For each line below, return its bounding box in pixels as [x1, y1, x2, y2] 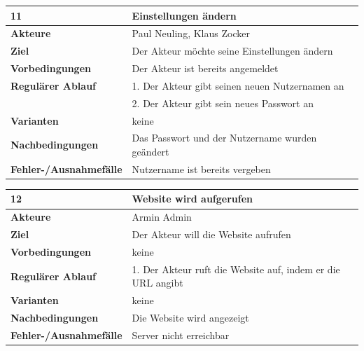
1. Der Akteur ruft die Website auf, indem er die [132, 261, 340, 276]
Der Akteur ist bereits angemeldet [132, 61, 279, 76]
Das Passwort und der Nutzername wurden [132, 130, 317, 145]
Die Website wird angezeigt [132, 310, 249, 325]
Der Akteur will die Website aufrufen [132, 227, 291, 242]
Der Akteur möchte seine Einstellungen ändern [132, 43, 333, 58]
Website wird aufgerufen [132, 191, 253, 206]
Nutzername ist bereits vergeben [132, 161, 271, 176]
